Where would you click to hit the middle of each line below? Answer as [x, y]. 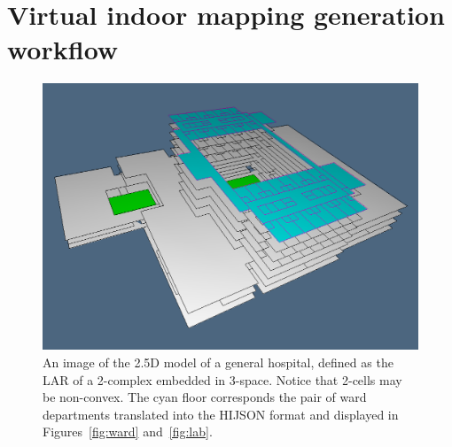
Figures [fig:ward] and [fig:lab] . [128, 432]
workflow [63, 49]
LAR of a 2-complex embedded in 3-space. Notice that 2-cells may [222, 379]
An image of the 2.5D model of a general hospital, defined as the [218, 362]
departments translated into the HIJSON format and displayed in [221, 414]
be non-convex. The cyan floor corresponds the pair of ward [205, 397]
